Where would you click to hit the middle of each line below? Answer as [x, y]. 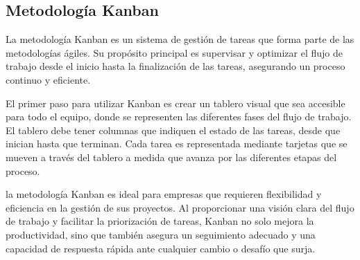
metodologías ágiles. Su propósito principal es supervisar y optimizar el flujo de [174, 52]
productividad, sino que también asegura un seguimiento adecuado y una [161, 234]
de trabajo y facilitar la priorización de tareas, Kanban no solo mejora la [160, 221]
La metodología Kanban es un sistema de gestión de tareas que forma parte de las [180, 39]
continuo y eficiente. [48, 79]
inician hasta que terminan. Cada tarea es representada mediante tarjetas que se [177, 143]
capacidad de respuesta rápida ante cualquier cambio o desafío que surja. [161, 248]
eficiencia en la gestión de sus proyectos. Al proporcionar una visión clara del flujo [180, 207]
